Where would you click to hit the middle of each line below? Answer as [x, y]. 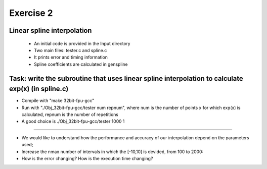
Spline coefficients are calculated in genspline [81, 64]
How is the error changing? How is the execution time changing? [87, 158]
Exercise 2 [31, 13]
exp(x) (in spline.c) [39, 89]
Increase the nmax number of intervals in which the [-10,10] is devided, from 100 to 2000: [112, 152]
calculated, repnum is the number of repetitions [70, 114]
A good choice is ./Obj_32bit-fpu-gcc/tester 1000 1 [73, 121]
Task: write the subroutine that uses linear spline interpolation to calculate [126, 79]
